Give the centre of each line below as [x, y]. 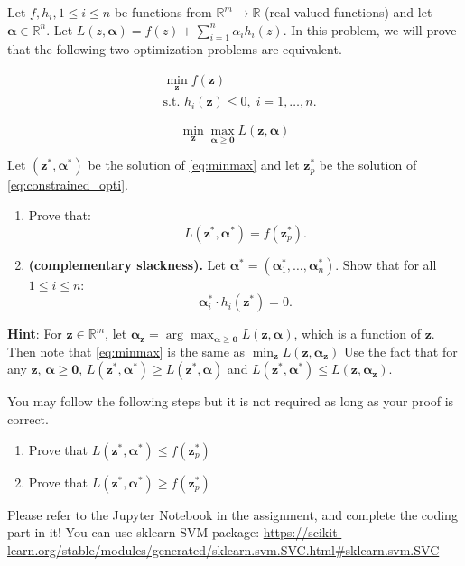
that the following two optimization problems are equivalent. [175, 49]
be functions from [163, 12]
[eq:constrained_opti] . [68, 185]
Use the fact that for [400, 351]
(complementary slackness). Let [127, 264]
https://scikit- [302, 532]
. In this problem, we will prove [370, 29]
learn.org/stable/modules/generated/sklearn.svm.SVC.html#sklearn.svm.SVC [223, 549]
